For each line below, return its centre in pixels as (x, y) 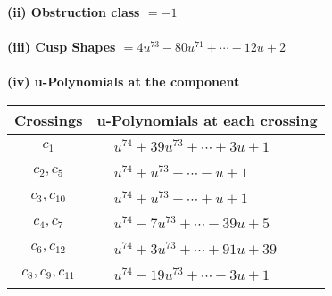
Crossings (49, 119)
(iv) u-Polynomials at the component (124, 82)
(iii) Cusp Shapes (62, 47)
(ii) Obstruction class (74, 12)
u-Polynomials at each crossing (207, 119)
